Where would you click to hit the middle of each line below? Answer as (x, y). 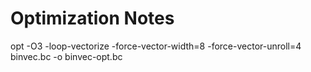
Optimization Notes (92, 18)
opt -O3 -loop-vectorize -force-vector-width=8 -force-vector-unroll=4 (156, 46)
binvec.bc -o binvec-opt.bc (66, 56)
